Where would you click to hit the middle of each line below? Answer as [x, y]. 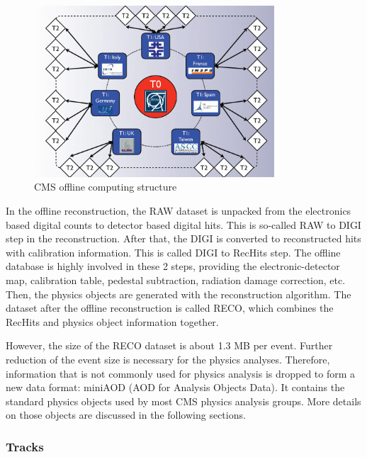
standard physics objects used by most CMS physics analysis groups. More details [183, 401]
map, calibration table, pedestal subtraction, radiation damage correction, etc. [176, 280]
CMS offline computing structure [106, 187]
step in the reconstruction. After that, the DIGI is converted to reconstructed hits [183, 238]
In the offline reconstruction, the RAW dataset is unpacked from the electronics [179, 210]
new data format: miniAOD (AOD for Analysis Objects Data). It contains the [175, 387]
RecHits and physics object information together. [112, 321]
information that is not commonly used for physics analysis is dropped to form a [181, 373]
